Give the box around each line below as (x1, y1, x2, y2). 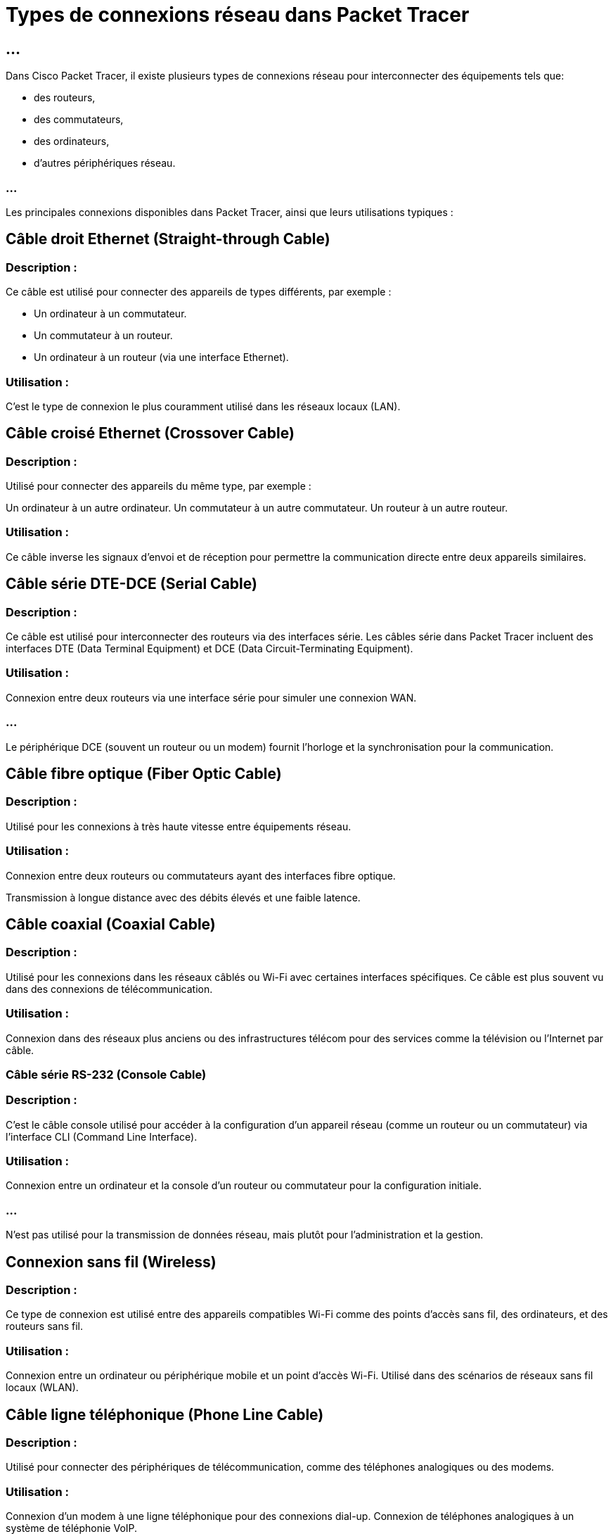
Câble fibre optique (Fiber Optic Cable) (6, 765, 282, 782)
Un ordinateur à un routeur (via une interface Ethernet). (34, 351, 289, 364)
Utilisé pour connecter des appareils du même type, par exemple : (6, 480, 311, 493)
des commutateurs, (34, 113, 124, 126)
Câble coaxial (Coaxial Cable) (6, 915, 216, 933)
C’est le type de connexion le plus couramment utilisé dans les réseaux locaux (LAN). (6, 400, 401, 412)
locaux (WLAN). (6, 1381, 79, 1394)
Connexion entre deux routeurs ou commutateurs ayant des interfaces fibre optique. (6, 869, 396, 882)
